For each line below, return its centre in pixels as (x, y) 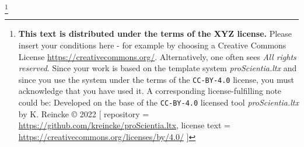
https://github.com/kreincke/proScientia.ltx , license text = (124, 125)
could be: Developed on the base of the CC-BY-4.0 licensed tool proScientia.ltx (158, 102)
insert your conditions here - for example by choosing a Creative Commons (152, 45)
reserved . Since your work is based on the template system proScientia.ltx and (158, 68)
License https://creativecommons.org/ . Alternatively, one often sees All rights (157, 56)
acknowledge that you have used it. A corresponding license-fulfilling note (150, 91)
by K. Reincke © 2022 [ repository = (84, 113)
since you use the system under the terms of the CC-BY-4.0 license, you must (156, 79)
